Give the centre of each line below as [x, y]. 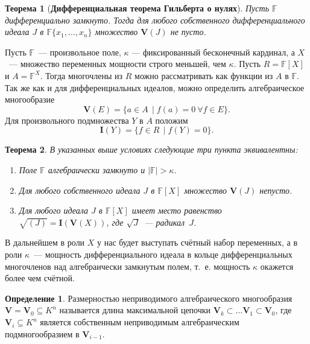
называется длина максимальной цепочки [135, 310]
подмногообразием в [42, 333]
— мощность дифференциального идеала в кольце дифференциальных [163, 254]
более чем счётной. [40, 278]
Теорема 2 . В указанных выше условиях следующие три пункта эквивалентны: [151, 149]
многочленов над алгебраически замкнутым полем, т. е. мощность [128, 266]
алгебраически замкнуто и [96, 169]
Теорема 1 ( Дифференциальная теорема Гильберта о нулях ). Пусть [137, 8]
